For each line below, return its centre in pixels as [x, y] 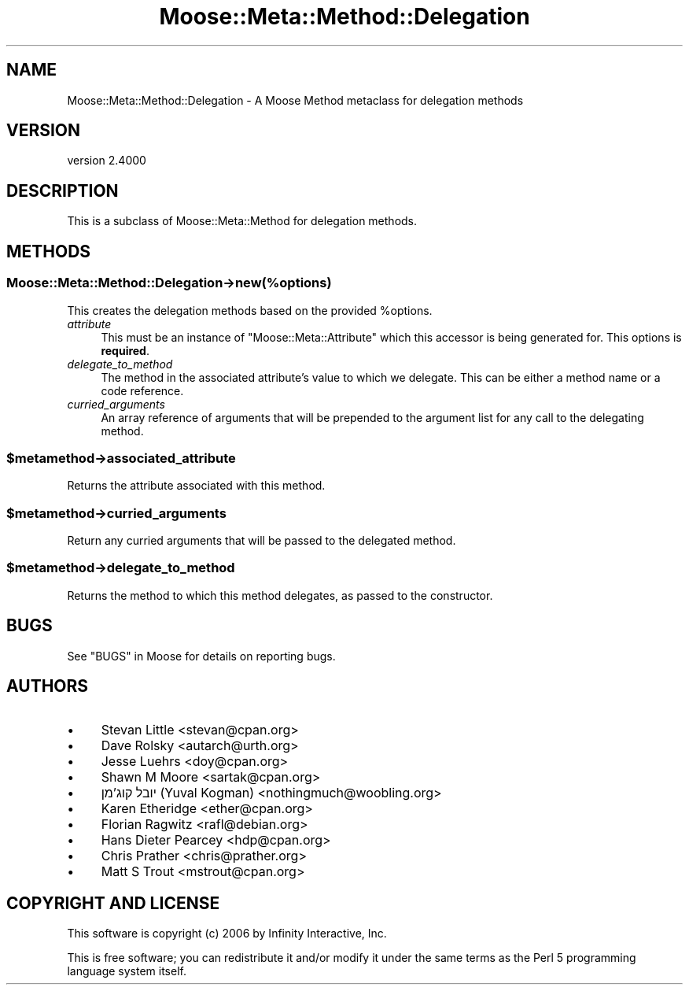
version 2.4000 [107, 161]
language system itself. [127, 971]
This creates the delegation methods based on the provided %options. [250, 310]
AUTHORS [48, 686]
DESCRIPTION [63, 190]
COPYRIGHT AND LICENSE [113, 903]
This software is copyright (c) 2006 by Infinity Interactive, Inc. [227, 934]
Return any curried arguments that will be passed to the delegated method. [262, 540]
